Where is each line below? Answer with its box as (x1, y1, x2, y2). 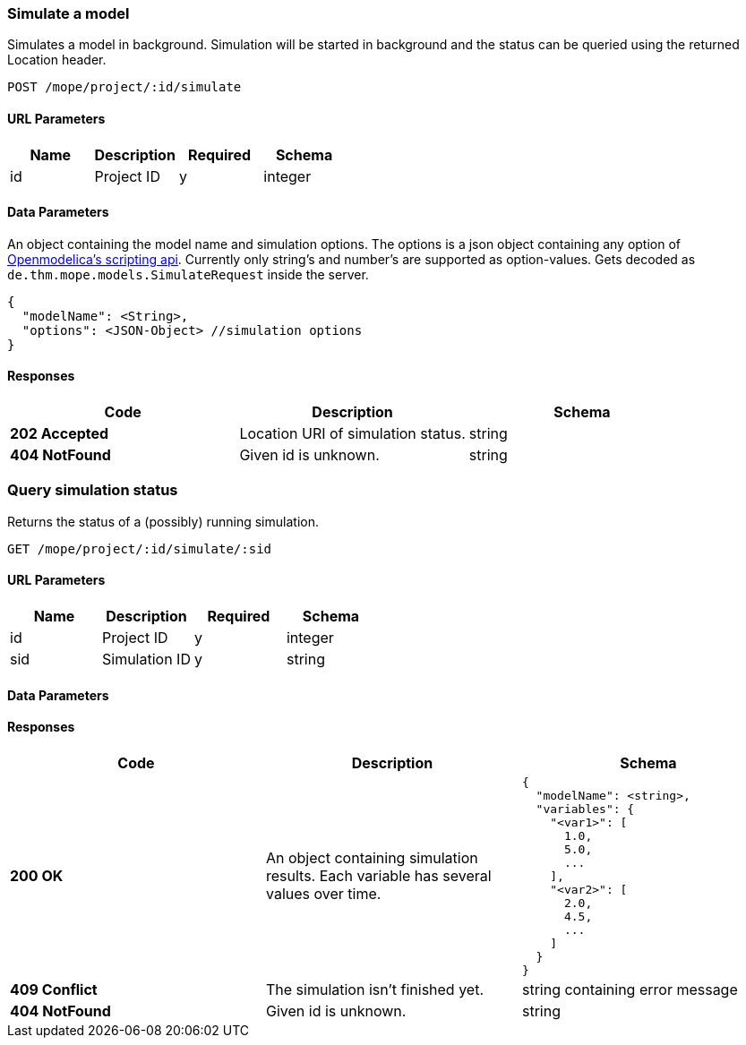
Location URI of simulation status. (239, 424, 466, 443)
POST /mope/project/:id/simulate (7, 80, 242, 95)
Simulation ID (101, 650, 191, 668)
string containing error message (521, 980, 738, 998)
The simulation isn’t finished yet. (265, 980, 484, 998)
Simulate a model (7, 4, 130, 22)
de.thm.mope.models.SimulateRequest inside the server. (7, 266, 369, 282)
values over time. (265, 885, 382, 904)
